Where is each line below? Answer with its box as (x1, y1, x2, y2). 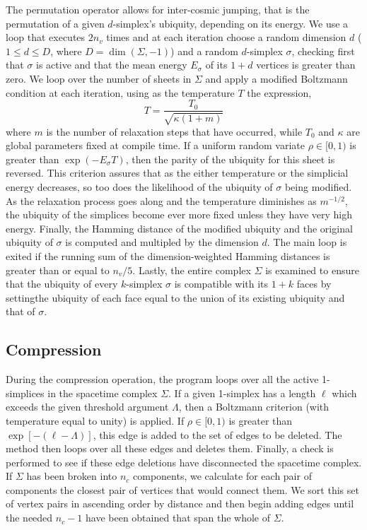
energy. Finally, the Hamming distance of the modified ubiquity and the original (6, 220, 353, 235)
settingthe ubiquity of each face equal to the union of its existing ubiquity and (6, 290, 345, 305)
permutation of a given (6, 16, 105, 30)
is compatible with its (174, 276, 269, 291)
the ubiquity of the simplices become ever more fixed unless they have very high (6, 207, 352, 222)
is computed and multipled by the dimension (65, 235, 259, 249)
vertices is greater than (256, 57, 356, 72)
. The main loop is (267, 235, 347, 249)
